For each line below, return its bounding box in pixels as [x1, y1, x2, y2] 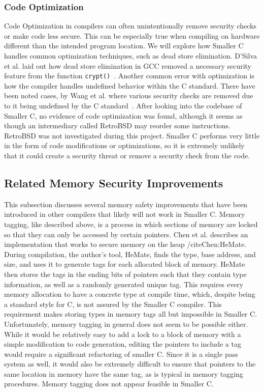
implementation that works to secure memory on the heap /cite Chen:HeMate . [4, 239, 247, 249]
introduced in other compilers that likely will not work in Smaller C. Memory [4, 209, 245, 219]
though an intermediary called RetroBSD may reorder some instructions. [4, 120, 230, 131]
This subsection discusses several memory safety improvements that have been [4, 199, 248, 209]
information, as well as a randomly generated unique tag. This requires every [4, 278, 244, 289]
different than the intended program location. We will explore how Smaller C [4, 40, 244, 51]
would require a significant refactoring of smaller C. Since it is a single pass [4, 348, 238, 359]
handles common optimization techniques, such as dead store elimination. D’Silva [4, 50, 257, 61]
